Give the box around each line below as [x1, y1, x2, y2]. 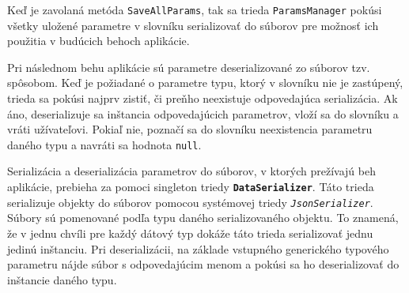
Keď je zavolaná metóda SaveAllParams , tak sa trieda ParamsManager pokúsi [7, 2, 382, 17]
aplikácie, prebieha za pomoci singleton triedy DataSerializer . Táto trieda [7, 178, 374, 195]
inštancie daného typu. [7, 271, 117, 287]
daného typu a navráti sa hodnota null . [7, 136, 202, 152]
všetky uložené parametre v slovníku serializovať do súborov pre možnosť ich [7, 17, 379, 33]
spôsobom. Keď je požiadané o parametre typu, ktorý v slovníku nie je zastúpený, [7, 74, 403, 91]
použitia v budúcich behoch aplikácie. [7, 32, 190, 49]
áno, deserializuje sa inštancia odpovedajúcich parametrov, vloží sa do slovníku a [7, 105, 399, 122]
